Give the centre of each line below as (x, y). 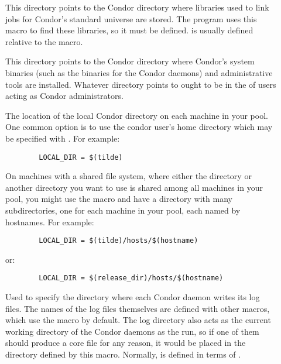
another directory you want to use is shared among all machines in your (134, 187)
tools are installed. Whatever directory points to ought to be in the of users (141, 84)
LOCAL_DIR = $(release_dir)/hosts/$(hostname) (131, 278)
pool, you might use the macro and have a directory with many (119, 199)
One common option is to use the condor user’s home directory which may (139, 127)
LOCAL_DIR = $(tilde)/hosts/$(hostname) (119, 241)
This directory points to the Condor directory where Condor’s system (130, 61)
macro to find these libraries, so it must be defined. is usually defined (129, 30)
